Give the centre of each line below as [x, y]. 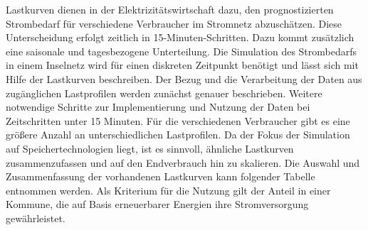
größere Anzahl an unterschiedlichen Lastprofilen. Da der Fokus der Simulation [178, 135]
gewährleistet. [36, 218]
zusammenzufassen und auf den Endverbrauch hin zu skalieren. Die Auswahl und [183, 162]
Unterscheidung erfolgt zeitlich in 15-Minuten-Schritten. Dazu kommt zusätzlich [180, 37]
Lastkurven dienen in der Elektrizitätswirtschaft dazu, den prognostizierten [170, 9]
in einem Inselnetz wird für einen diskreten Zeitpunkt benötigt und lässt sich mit [182, 65]
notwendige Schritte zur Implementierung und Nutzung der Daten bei [158, 107]
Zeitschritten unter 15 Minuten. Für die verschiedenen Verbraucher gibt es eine [178, 120]
